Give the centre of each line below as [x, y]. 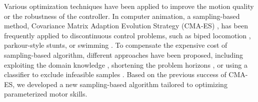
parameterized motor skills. [46, 94]
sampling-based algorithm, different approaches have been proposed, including [124, 54]
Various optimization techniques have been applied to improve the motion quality [129, 6]
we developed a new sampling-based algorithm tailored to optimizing [122, 84]
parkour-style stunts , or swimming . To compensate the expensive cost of [116, 45]
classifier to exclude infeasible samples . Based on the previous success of [115, 74]
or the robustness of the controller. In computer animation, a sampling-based [122, 16]
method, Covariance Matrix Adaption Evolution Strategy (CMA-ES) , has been [126, 26]
